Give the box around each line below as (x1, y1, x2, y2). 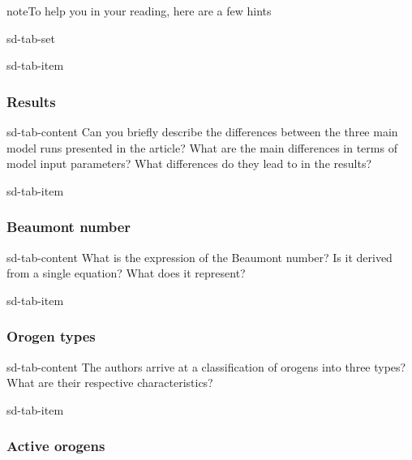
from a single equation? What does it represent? (6, 264, 246, 282)
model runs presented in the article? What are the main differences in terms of (6, 139, 397, 156)
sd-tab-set (6, 29, 56, 46)
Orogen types (6, 326, 96, 346)
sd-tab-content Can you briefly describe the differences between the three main (6, 123, 398, 140)
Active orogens (6, 436, 105, 456)
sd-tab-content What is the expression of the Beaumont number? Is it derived (6, 248, 393, 265)
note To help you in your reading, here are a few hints (6, 2, 272, 19)
